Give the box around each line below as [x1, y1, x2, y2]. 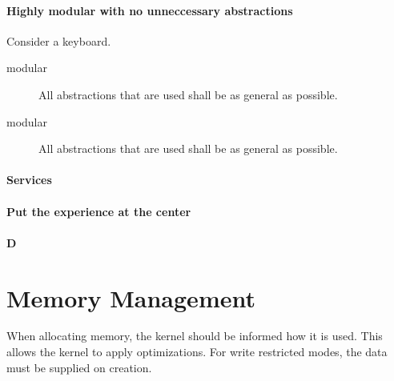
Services [6, 171, 52, 188]
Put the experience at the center [6, 203, 191, 219]
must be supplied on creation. [6, 359, 152, 375]
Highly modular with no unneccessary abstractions [6, 2, 293, 18]
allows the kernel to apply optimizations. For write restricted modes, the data [6, 343, 388, 360]
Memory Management [6, 281, 255, 314]
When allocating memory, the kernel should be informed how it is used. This [6, 327, 383, 344]
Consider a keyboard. [6, 32, 111, 49]
